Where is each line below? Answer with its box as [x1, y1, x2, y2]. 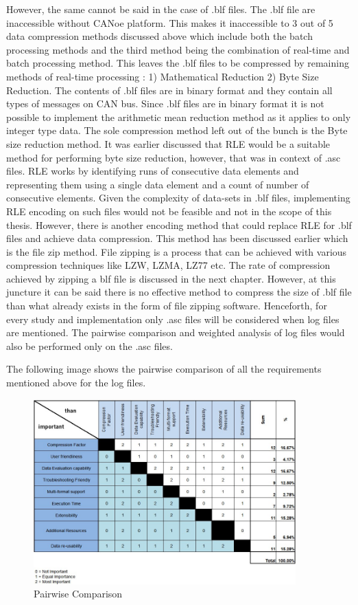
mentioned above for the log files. [6, 375, 146, 390]
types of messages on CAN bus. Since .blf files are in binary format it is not [6, 96, 324, 111]
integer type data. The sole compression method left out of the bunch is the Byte [6, 123, 348, 137]
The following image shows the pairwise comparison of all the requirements [6, 362, 322, 376]
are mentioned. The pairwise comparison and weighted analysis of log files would [6, 325, 345, 340]
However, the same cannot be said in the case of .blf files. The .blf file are [6, 2, 315, 16]
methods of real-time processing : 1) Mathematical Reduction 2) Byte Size [6, 69, 319, 83]
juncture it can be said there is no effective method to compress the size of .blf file [6, 285, 352, 299]
